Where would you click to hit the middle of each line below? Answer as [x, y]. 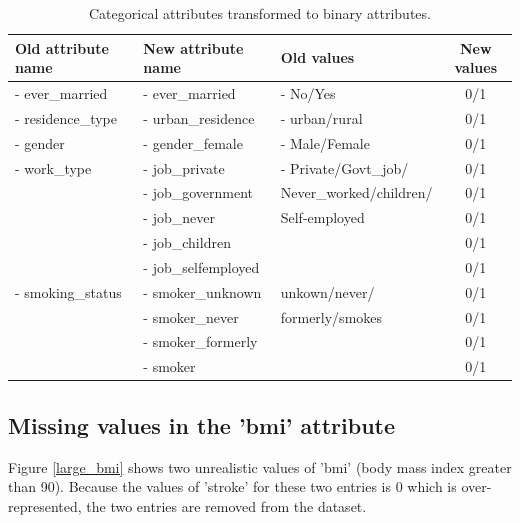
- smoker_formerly [200, 341]
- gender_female [193, 142]
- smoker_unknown [202, 291]
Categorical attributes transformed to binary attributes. [260, 13]
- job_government [198, 192]
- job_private [184, 167]
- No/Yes [308, 93]
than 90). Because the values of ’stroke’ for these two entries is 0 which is [232, 486]
